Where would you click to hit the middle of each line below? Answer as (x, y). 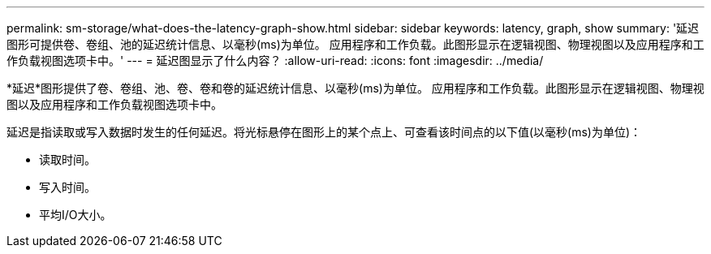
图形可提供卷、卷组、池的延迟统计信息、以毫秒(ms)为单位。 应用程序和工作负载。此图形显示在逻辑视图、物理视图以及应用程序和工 (355, 44)
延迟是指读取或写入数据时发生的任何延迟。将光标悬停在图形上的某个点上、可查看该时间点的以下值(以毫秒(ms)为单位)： (324, 132)
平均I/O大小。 (75, 215)
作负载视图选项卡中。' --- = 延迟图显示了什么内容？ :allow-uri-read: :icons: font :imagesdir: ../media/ (275, 60)
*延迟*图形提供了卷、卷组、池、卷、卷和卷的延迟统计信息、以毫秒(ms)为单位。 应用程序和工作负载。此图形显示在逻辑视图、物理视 (355, 88)
